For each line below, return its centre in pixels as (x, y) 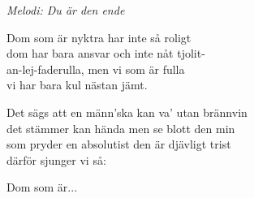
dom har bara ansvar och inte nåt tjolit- (106, 53)
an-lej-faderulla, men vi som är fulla (96, 69)
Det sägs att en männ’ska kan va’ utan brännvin (127, 112)
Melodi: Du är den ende (66, 10)
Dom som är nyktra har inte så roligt (99, 37)
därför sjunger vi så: (56, 159)
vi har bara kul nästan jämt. (77, 85)
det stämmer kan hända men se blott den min (121, 128)
